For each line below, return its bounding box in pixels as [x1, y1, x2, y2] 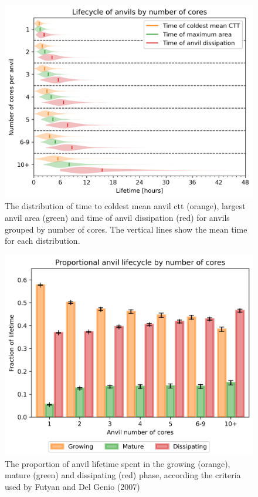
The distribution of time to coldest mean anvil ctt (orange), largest [5, 200, 246, 212]
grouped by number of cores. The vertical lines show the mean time [5, 223, 247, 235]
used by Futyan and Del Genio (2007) [5, 481, 140, 493]
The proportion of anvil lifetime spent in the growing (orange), [5, 457, 230, 469]
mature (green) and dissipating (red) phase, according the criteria [5, 469, 241, 481]
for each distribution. [5, 234, 80, 247]
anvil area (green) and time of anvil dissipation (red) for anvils [5, 211, 230, 223]
